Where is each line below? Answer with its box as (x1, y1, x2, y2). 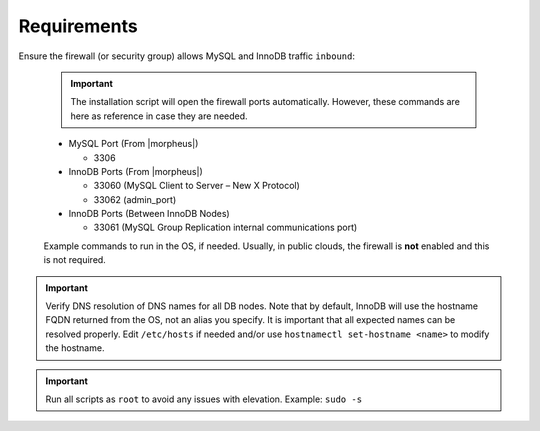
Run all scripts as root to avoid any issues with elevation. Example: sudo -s (45, 393, 363, 405)
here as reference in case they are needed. (70, 110, 249, 122)
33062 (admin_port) (93, 193, 177, 205)
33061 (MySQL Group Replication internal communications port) (93, 221, 358, 234)
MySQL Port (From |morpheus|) (68, 138, 199, 150)
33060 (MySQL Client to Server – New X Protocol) (93, 180, 300, 192)
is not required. (43, 254, 107, 266)
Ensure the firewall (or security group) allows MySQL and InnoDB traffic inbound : (18, 50, 355, 62)
